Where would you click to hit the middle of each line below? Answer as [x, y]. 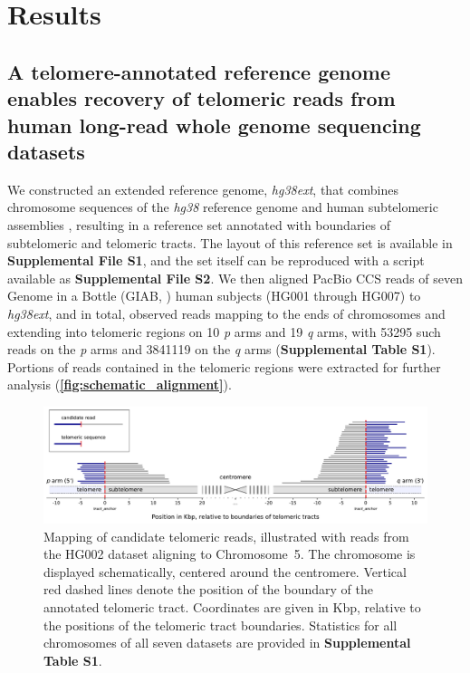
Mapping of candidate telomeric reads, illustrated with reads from [226, 536]
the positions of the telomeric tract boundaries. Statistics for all [221, 625]
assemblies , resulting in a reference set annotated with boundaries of [199, 224]
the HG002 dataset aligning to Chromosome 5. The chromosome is [230, 554]
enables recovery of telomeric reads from [201, 98]
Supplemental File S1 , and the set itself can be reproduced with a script [216, 260]
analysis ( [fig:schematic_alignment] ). [120, 385]
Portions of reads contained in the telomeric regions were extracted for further [224, 366]
